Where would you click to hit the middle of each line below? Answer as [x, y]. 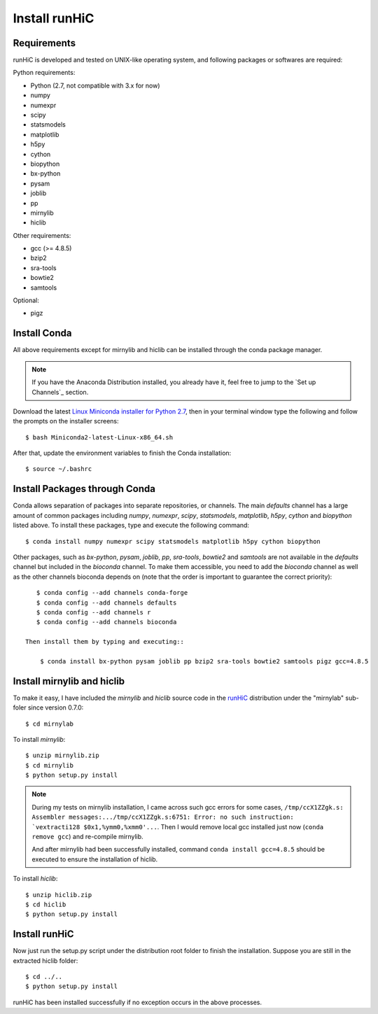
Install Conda [42, 333]
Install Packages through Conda [84, 489]
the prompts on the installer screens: [66, 421]
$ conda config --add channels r [93, 612]
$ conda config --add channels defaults [106, 603]
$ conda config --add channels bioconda [106, 622]
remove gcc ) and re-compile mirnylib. [87, 837]
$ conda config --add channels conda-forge [112, 593]
